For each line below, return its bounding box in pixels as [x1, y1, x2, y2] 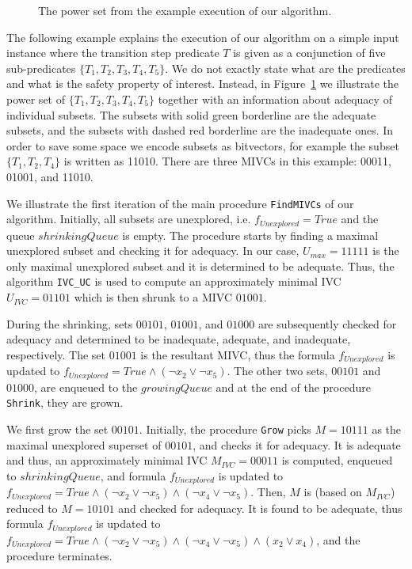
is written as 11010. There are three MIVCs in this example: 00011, [63, 153, 391, 169]
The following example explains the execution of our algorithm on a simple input [6, 28, 399, 45]
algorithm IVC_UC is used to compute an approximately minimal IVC [6, 273, 341, 290]
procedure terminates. [6, 548, 113, 564]
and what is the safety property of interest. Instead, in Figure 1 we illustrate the [6, 75, 399, 92]
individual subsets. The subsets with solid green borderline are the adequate [6, 106, 376, 123]
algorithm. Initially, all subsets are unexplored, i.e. [6, 211, 251, 227]
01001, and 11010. [6, 168, 93, 184]
